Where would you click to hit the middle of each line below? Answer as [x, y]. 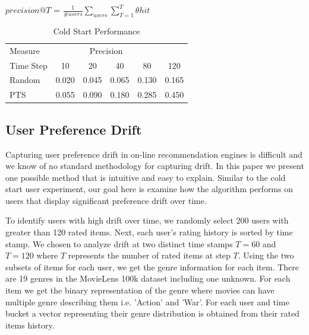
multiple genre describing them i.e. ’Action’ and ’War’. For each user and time [147, 301]
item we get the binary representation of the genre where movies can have [140, 290]
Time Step [29, 65]
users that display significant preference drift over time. [106, 200]
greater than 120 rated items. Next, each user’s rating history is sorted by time [149, 232]
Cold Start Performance [97, 31]
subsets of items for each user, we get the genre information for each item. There [152, 267]
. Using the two [266, 255]
